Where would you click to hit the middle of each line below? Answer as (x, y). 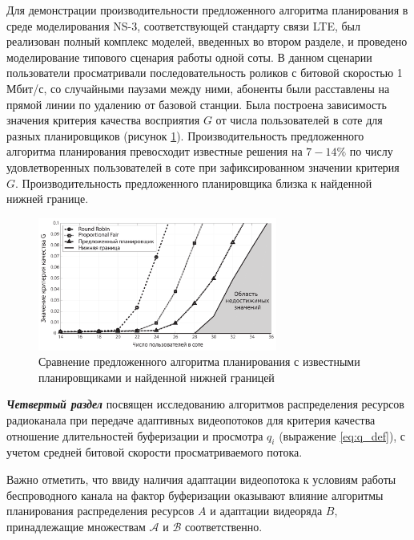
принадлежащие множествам (76, 526)
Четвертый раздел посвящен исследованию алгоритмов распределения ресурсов (205, 404)
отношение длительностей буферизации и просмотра (135, 435)
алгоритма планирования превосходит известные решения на (155, 151)
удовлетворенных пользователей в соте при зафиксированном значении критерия (203, 166)
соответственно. (224, 526)
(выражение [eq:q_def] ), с (342, 435)
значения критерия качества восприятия (103, 120)
